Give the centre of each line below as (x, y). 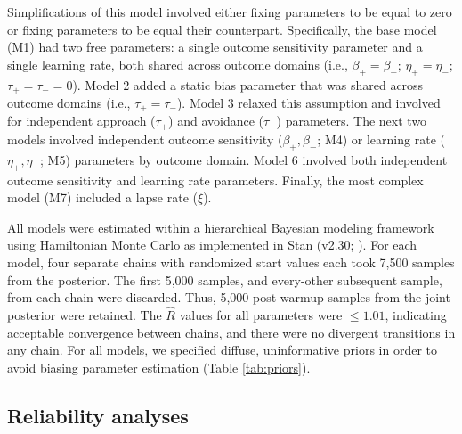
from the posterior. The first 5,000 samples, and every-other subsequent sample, (225, 279)
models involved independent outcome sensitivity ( (145, 139)
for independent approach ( (81, 121)
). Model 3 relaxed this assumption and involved (308, 103)
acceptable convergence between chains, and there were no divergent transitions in (231, 332)
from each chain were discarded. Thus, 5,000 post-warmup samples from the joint (229, 297)
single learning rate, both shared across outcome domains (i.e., (178, 64)
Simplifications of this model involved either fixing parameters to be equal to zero (230, 12)
